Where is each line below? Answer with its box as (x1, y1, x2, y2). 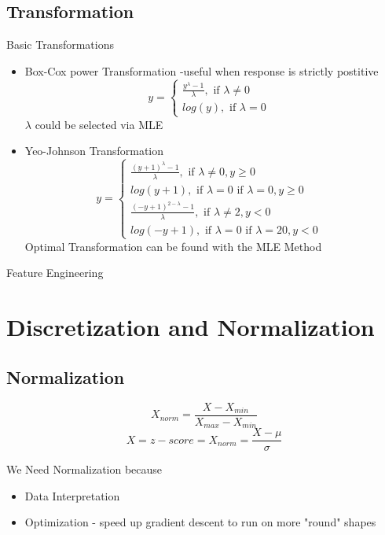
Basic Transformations (6, 36, 115, 53)
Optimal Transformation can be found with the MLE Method (24, 238, 322, 254)
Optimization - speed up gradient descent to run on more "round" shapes (24, 514, 376, 530)
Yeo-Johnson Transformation (24, 142, 164, 159)
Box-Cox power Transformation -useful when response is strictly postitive (24, 62, 379, 79)
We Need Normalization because (6, 461, 163, 478)
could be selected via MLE (35, 116, 163, 132)
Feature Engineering (6, 264, 104, 281)
